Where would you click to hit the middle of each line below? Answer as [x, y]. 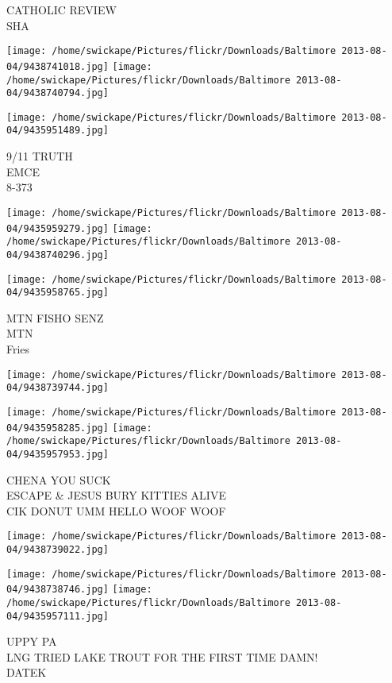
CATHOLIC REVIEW [61, 10]
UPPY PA [32, 641]
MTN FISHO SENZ [55, 317]
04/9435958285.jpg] [58, 428]
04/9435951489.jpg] [58, 131]
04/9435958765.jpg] [58, 293]
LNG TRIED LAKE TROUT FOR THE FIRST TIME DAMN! [162, 656]
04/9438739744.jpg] [58, 388]
